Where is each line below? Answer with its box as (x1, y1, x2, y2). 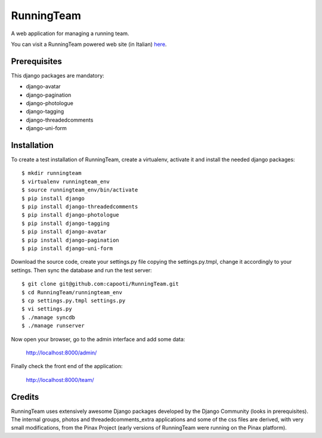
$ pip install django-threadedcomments (21, 203, 138, 210)
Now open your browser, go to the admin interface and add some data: (11, 335, 185, 343)
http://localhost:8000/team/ (26, 376, 95, 383)
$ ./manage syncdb (21, 314, 76, 320)
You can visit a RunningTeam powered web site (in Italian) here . (11, 41, 167, 48)
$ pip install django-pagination (21, 236, 119, 243)
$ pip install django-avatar (21, 229, 107, 235)
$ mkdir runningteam (21, 170, 82, 177)
